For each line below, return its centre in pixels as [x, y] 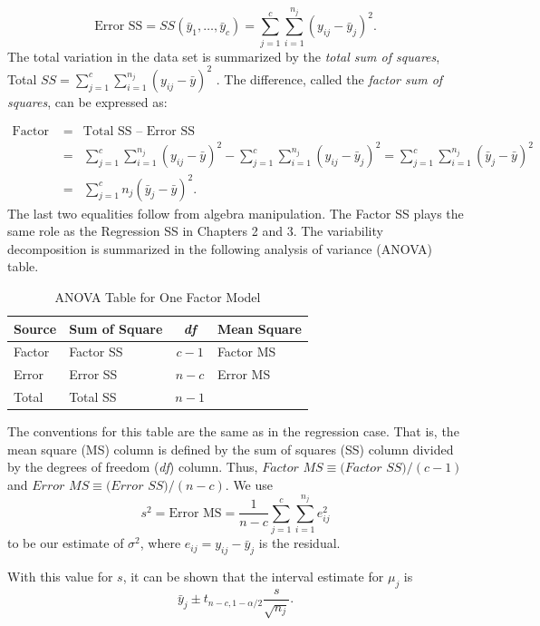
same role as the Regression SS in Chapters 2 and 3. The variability [195, 231]
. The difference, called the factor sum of [329, 78]
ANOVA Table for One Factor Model [158, 296]
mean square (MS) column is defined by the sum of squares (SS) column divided [231, 449]
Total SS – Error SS [139, 132]
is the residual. [299, 543]
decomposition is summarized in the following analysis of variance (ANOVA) [220, 248]
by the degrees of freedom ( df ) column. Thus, [133, 467]
